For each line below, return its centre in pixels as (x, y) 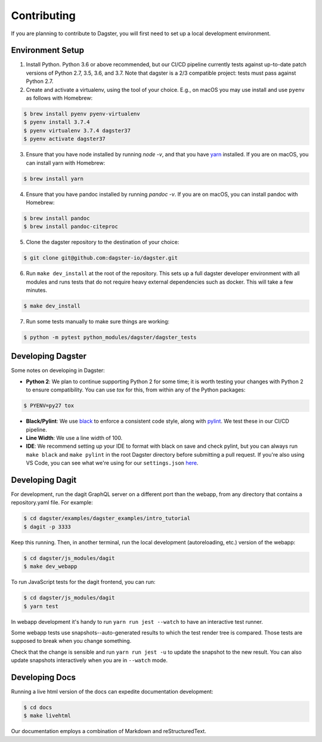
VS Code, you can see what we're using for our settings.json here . (112, 463)
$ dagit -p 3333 (47, 527)
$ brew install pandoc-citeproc (71, 227)
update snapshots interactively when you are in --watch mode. (89, 660)
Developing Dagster (49, 356)
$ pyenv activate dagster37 (64, 139)
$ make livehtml (47, 716)
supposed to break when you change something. (71, 641)
